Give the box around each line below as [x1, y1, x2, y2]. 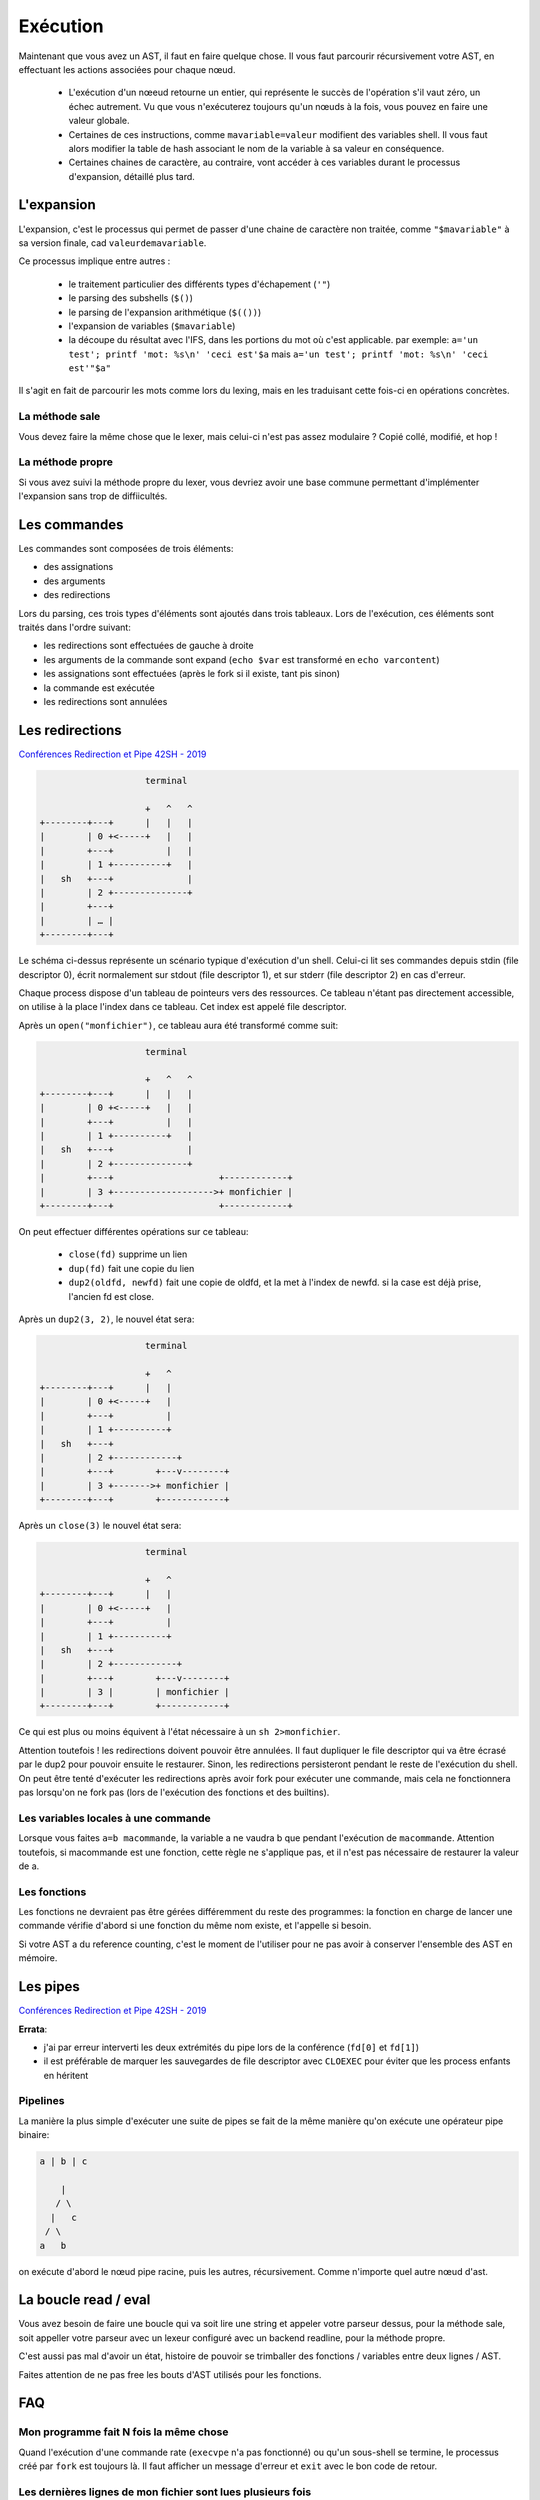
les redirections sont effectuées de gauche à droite [43, 640, 254, 652]
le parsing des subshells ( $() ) [68, 292, 194, 304]
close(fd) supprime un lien [68, 1248, 188, 1260]
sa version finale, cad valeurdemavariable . [18, 236, 207, 249]
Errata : [18, 2023, 48, 2035]
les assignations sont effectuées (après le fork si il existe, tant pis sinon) [43, 668, 340, 680]
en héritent [43, 2069, 89, 2081]
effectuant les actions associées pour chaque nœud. [18, 63, 236, 75]
